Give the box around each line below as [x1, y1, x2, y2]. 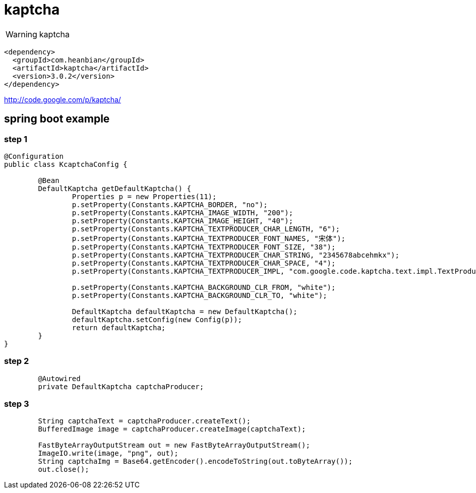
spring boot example [4, 112, 110, 126]
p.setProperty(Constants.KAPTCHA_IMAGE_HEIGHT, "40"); [72, 216, 293, 225]
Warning [6, 29, 37, 39]
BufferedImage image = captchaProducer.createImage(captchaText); [38, 425, 306, 434]
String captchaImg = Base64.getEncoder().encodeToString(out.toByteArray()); [38, 457, 353, 466]
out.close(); [38, 465, 89, 474]
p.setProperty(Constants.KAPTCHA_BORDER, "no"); [72, 200, 268, 209]
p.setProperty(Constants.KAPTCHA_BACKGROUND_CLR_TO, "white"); [72, 291, 327, 299]
